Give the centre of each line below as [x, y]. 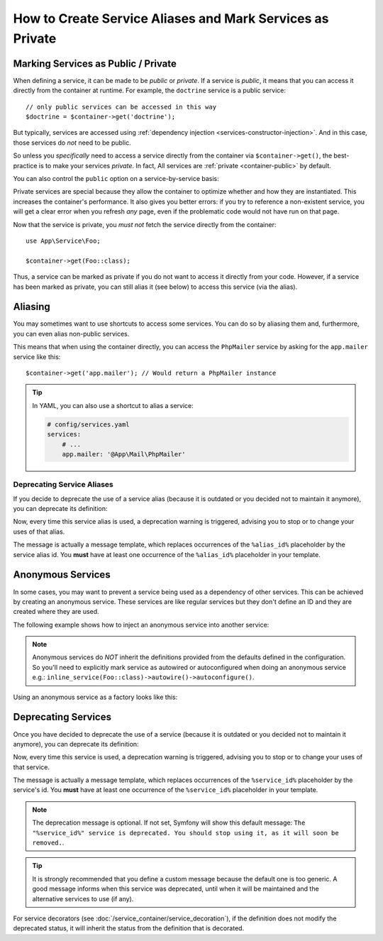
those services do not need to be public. [72, 143]
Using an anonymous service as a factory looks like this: [95, 697]
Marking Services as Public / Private [95, 64]
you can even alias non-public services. [71, 334]
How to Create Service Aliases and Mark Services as [171, 18]
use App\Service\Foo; [63, 241]
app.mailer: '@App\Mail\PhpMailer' [124, 454]
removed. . [48, 843]
